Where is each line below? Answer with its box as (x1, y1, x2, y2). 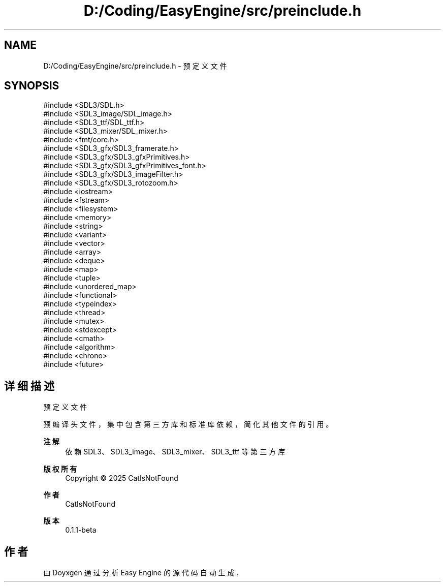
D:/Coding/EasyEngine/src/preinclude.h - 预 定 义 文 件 (43, 61, 227, 70)
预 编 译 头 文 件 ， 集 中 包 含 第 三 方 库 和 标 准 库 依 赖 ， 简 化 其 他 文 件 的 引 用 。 (43, 420, 333, 429)
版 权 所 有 (43, 465, 77, 474)
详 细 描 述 (4, 379, 54, 392)
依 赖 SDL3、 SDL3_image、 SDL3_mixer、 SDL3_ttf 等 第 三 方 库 (65, 447, 285, 456)
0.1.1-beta (65, 526, 97, 535)
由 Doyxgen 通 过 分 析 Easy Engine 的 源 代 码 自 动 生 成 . (43, 568, 239, 577)
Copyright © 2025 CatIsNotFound (65, 474, 178, 483)
